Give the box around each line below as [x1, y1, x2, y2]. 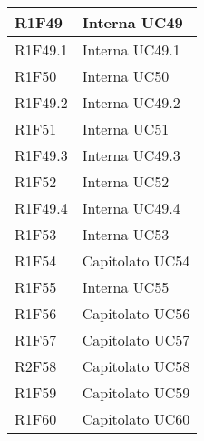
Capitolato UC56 [82, 303, 190, 324]
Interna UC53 [82, 224, 170, 245]
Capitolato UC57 [82, 329, 190, 350]
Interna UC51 [82, 118, 170, 139]
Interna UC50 [82, 65, 170, 86]
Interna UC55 [82, 276, 170, 297]
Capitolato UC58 [82, 356, 190, 376]
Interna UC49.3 [82, 145, 180, 165]
